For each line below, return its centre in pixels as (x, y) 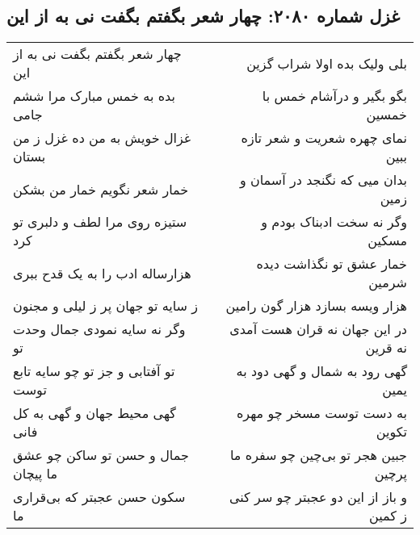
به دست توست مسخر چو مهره (321, 413)
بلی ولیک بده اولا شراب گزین (327, 63)
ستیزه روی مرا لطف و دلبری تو (100, 222)
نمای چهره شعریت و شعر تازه (324, 138)
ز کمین (388, 516)
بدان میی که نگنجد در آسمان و (323, 180)
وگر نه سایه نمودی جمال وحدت (99, 329)
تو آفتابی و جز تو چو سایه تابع (94, 371)
